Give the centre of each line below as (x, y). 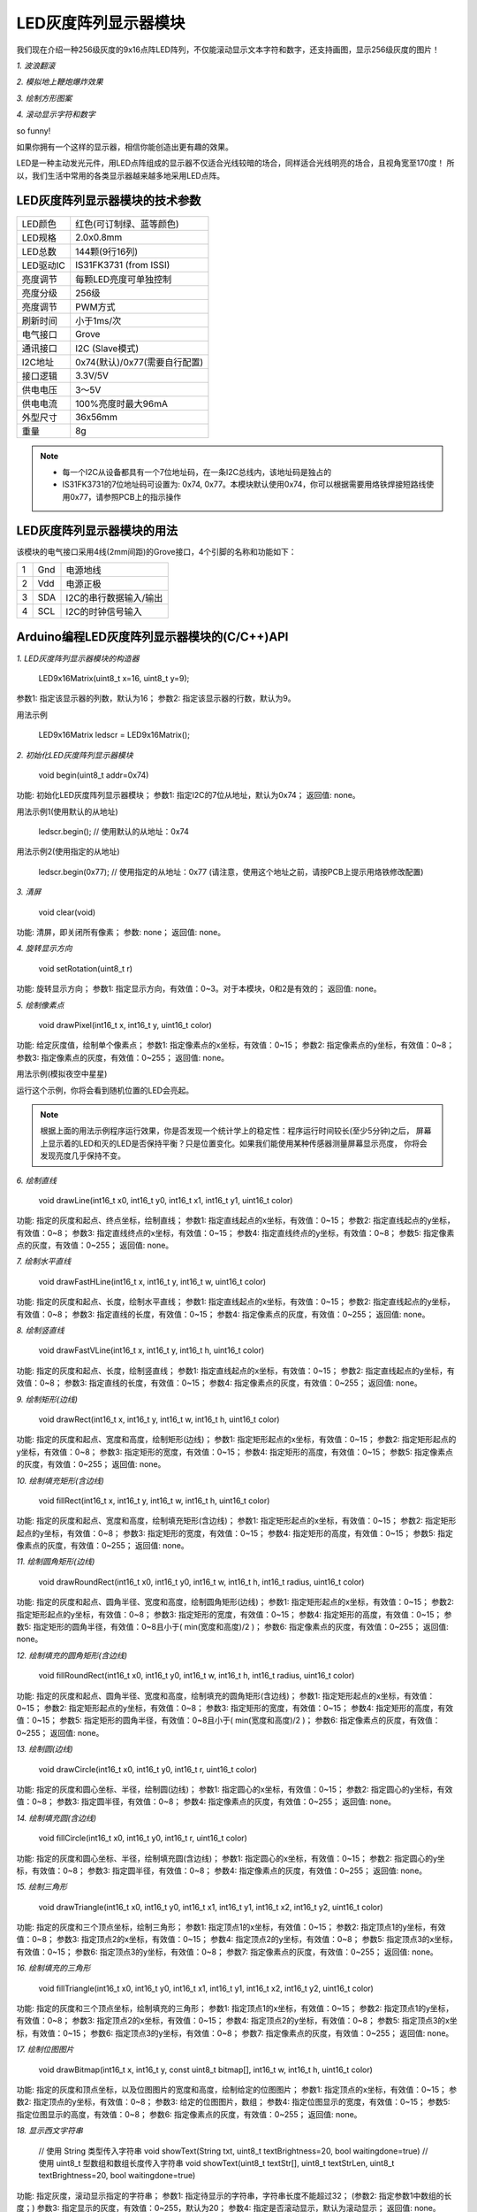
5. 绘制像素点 (40, 1005)
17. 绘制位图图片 (45, 2049)
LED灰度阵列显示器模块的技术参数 (109, 200)
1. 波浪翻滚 (36, 65)
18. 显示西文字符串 (49, 2131)
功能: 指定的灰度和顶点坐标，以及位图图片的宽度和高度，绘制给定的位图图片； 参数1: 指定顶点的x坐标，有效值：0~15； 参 (237, 2089)
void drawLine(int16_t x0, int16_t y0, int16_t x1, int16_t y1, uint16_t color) (166, 1200)
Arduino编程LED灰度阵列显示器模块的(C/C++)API (152, 637)
